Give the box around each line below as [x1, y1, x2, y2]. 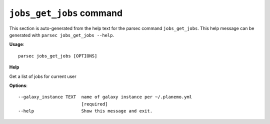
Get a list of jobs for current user [9, 73, 77, 79]
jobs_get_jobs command [9, 7, 122, 18]
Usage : [9, 41, 24, 47]
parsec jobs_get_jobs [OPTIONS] [18, 53, 97, 58]
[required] [81, 101, 108, 107]
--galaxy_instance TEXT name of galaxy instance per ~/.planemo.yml [18, 94, 192, 100]
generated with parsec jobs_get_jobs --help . [9, 32, 114, 38]
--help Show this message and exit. [18, 108, 152, 114]
